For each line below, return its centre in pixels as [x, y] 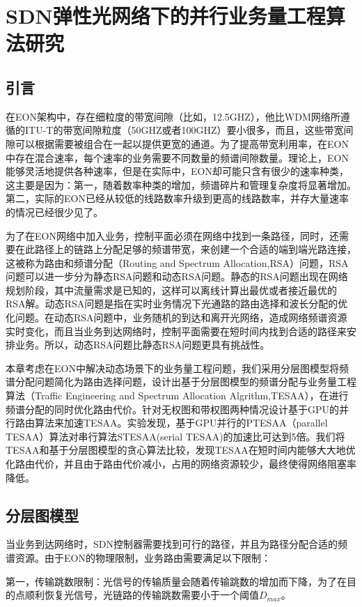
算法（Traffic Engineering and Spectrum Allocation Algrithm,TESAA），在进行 [177, 395]
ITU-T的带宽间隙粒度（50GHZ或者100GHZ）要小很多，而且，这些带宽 [184, 130]
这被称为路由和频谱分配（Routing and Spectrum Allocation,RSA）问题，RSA [177, 262]
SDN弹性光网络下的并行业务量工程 [166, 16]
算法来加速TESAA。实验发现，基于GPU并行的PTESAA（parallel [181, 423]
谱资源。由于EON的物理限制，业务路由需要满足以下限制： [138, 558]
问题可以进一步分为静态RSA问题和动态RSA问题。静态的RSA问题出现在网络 [177, 276]
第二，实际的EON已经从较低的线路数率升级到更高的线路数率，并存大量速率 [177, 198]
